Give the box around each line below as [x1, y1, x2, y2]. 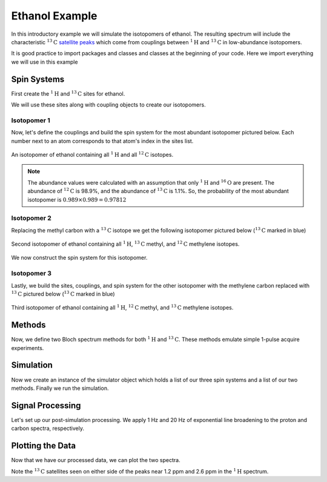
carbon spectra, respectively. [11, 424, 85, 432]
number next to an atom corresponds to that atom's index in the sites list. [11, 137, 194, 145]
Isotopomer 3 [11, 269, 51, 278]
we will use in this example [11, 58, 78, 65]
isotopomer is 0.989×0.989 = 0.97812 [27, 196, 127, 203]
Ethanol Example [11, 9, 97, 22]
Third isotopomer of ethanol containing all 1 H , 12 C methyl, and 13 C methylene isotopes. [11, 303, 234, 311]
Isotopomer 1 [11, 116, 51, 124]
